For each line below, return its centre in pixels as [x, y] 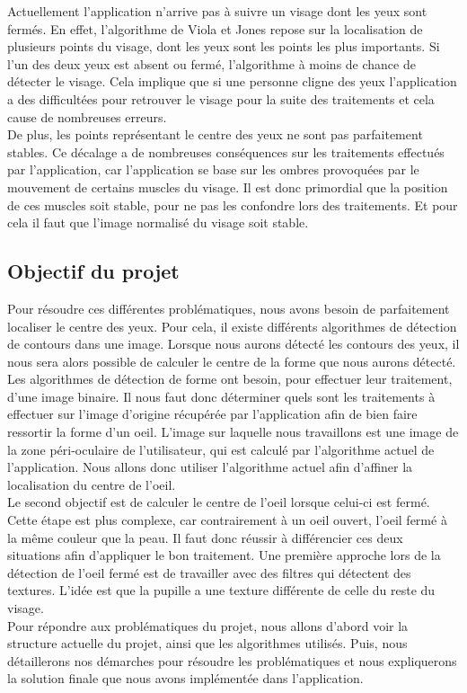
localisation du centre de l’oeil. [92, 484]
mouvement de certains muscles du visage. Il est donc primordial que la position [228, 187]
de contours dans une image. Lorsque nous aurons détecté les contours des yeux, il [233, 344]
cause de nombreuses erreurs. [87, 116]
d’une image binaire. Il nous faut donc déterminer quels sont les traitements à [221, 396]
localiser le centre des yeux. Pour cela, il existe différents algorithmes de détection [232, 326]
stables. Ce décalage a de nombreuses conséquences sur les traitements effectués [226, 151]
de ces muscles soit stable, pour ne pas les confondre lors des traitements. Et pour [233, 204]
